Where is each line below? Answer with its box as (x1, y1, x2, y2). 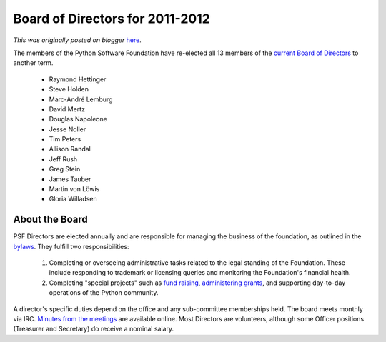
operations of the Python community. (49, 288, 159, 297)
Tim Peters (49, 135, 81, 144)
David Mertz (49, 104, 86, 114)
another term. (13, 59, 54, 67)
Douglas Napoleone (49, 115, 107, 124)
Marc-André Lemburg (49, 95, 113, 104)
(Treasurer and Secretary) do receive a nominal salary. (13, 325, 174, 333)
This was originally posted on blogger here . (13, 36, 142, 44)
